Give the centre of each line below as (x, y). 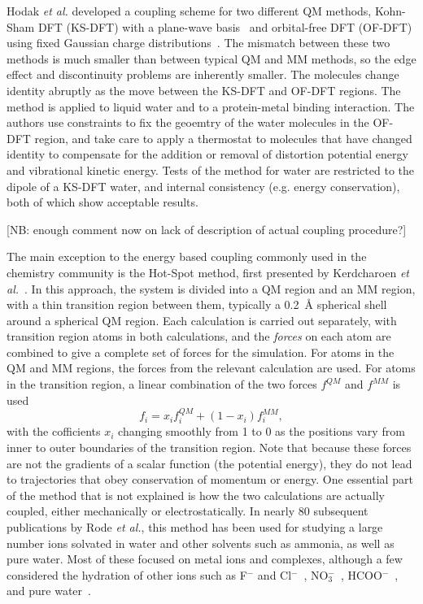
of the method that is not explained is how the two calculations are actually (196, 495)
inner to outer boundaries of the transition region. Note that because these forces (209, 448)
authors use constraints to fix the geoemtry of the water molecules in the (188, 122)
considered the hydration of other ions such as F (127, 574)
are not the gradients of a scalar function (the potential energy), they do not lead (209, 463)
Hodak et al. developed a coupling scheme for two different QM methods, (189, 11)
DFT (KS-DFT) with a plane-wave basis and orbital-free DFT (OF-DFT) (225, 26)
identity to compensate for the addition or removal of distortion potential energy (207, 154)
